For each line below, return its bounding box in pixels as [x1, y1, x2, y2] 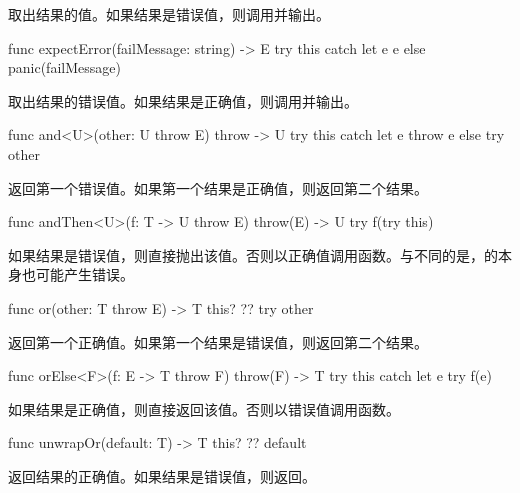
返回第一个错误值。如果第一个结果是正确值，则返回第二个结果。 [8, 177, 428, 198]
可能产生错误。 [35, 264, 134, 285]
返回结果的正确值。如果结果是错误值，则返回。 [8, 465, 316, 486]
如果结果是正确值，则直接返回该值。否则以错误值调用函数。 [8, 398, 400, 419]
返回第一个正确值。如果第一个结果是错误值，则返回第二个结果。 [8, 331, 428, 352]
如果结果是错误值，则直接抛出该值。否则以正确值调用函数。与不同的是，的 [8, 244, 498, 265]
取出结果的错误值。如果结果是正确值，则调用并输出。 [8, 90, 358, 111]
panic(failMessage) [8, 57, 121, 78]
